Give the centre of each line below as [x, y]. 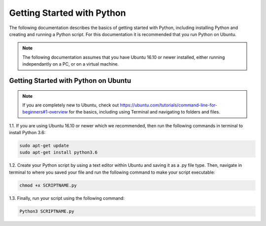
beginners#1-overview [45, 112]
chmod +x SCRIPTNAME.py [48, 185]
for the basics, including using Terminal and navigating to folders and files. [145, 112]
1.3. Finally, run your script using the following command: [67, 198]
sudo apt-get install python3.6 [59, 152]
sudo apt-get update [44, 146]
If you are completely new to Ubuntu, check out [71, 105]
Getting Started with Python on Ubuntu [70, 81]
